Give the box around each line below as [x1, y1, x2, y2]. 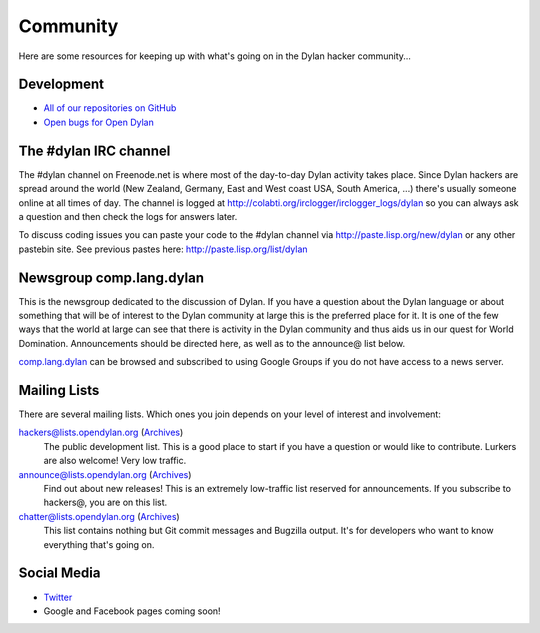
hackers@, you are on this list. [43, 496, 168, 509]
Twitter [43, 591, 73, 603]
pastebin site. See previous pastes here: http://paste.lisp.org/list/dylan [18, 243, 309, 255]
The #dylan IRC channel [18, 142, 171, 159]
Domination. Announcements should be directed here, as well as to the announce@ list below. [18, 337, 406, 349]
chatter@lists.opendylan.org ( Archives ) [18, 510, 180, 522]
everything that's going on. [43, 538, 155, 550]
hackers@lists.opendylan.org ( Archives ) [18, 426, 184, 439]
